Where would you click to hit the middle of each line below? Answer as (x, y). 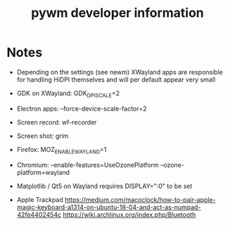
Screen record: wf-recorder (57, 122)
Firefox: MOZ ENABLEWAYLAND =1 (62, 150)
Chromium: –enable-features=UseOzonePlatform (88, 165)
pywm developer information (117, 13)
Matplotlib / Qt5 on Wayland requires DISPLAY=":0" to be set (104, 186)
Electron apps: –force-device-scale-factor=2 (82, 108)
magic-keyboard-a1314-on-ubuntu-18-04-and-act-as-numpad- (109, 207)
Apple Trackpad (40, 199)
